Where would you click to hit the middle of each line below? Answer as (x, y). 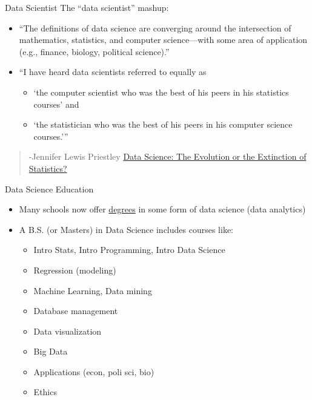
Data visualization (68, 331)
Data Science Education (49, 189)
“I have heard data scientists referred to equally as (113, 72)
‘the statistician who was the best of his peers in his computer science (163, 124)
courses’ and (56, 104)
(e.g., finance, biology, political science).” (94, 51)
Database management (76, 311)
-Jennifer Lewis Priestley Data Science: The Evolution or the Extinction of (168, 156)
